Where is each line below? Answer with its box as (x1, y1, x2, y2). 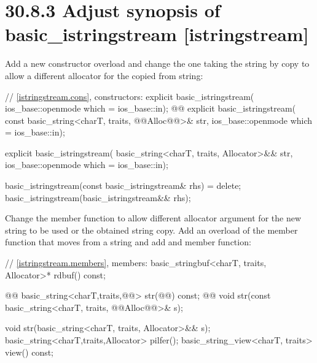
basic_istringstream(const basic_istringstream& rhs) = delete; (5, 179, 241, 192)
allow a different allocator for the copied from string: (5, 69, 203, 82)
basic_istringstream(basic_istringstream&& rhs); (5, 191, 191, 204)
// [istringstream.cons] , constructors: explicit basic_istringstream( (5, 90, 254, 102)
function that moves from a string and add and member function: (5, 235, 251, 248)
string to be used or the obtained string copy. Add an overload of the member (5, 223, 298, 236)
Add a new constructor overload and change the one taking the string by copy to (5, 57, 310, 70)
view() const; (5, 345, 54, 358)
